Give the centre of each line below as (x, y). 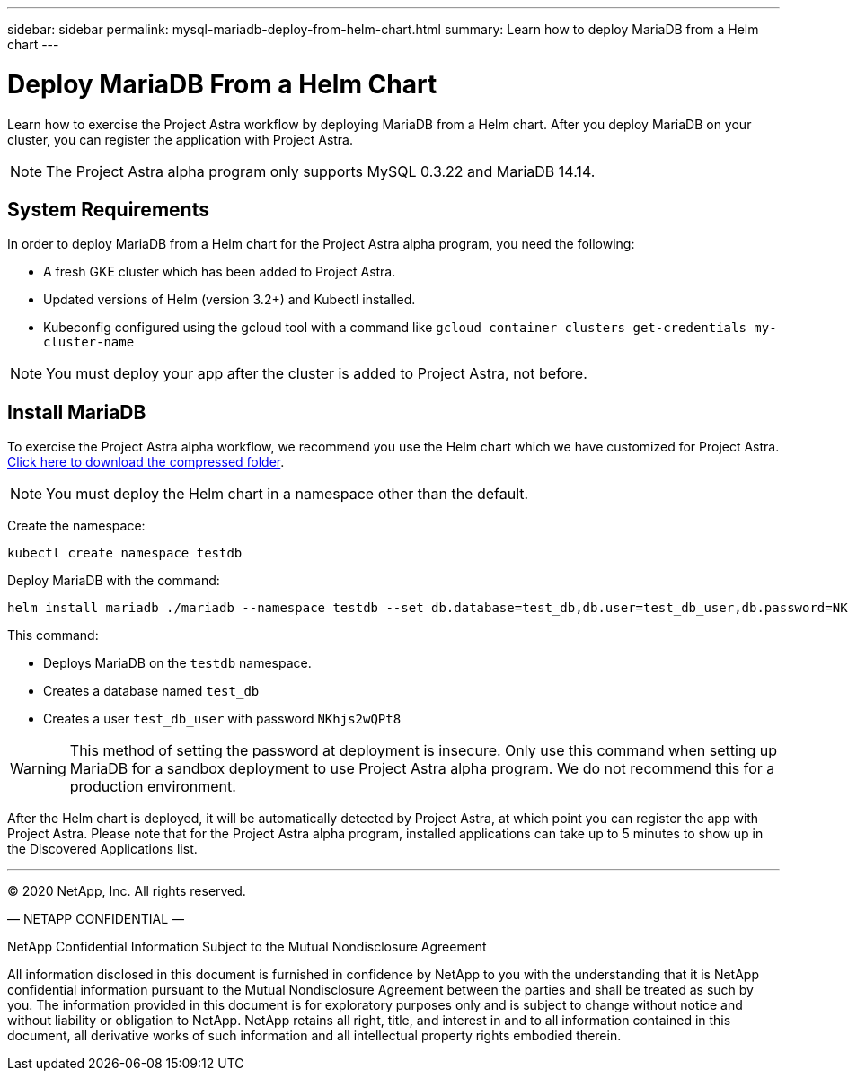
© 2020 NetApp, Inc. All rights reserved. (127, 891)
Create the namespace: (76, 526)
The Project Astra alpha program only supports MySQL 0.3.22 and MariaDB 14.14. (321, 171)
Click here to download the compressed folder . (146, 462)
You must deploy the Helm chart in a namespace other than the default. (287, 494)
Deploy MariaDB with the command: (114, 581)
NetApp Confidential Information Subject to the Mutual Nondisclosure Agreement (247, 947)
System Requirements (108, 209)
